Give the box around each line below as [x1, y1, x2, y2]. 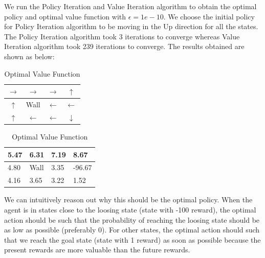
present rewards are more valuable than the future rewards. [4, 244, 190, 255]
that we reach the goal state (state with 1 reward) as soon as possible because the [4, 234, 261, 245]
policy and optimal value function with [4, 11, 126, 21]
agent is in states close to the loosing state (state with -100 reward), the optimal [4, 204, 256, 215]
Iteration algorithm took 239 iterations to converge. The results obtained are [4, 41, 245, 52]
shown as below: [4, 51, 55, 61]
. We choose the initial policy [163, 11, 255, 21]
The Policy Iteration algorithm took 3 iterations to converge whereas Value [4, 31, 240, 41]
